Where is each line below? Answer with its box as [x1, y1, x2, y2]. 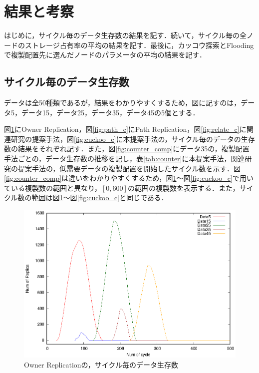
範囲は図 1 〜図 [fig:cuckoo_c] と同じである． [31, 192, 168, 203]
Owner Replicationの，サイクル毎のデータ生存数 [24, 359, 179, 370]
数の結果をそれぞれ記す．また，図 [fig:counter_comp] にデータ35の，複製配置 [4, 143, 250, 154]
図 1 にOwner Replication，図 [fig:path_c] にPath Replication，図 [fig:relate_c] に [4, 124, 247, 134]
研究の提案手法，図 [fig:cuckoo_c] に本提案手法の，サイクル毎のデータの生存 [10, 133, 255, 144]
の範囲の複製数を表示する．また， [127, 182, 240, 193]
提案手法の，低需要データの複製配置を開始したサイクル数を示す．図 [17, 163, 241, 173]
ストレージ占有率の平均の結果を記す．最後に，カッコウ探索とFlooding [24, 39, 254, 50]
